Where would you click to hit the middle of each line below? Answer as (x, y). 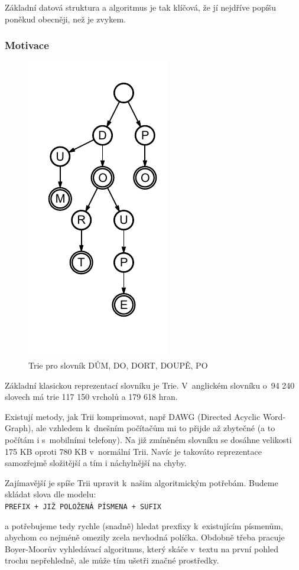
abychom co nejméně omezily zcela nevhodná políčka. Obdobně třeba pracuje (145, 537)
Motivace (27, 45)
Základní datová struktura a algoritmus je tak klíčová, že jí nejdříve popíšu (140, 7)
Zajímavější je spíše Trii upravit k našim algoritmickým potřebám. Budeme (142, 482)
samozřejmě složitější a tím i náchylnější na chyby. (96, 463)
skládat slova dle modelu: (51, 494)
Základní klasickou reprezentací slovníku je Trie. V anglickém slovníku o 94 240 (150, 385)
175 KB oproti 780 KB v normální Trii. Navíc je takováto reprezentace (133, 451)
